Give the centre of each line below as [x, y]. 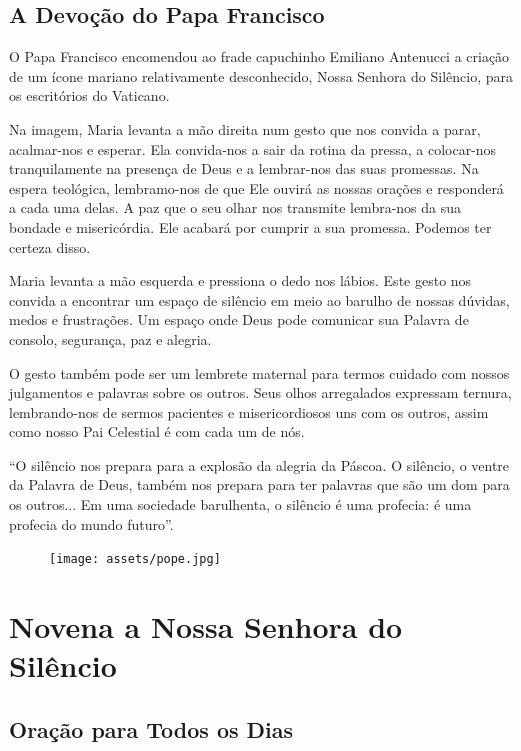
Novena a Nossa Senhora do [206, 626]
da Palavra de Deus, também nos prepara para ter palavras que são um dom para [259, 484]
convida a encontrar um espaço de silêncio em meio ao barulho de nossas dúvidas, [259, 299]
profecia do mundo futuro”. [91, 523]
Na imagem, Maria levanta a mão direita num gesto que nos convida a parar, [245, 128]
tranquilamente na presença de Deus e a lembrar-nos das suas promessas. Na [244, 168]
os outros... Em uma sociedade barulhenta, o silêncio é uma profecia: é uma [240, 504]
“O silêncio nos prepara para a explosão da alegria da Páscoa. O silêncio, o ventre [259, 464]
